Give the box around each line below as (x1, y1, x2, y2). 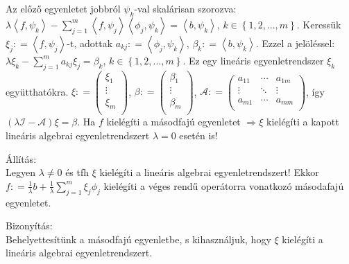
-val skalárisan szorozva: (134, 1, 237, 15)
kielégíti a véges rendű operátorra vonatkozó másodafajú (103, 178, 344, 193)
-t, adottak (67, 35, 113, 50)
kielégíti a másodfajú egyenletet (106, 114, 241, 129)
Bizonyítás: (6, 218, 53, 233)
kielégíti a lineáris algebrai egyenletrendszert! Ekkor (99, 165, 319, 179)
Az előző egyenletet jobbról (6, 1, 121, 15)
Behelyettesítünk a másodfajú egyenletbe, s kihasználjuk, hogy (6, 231, 271, 246)
